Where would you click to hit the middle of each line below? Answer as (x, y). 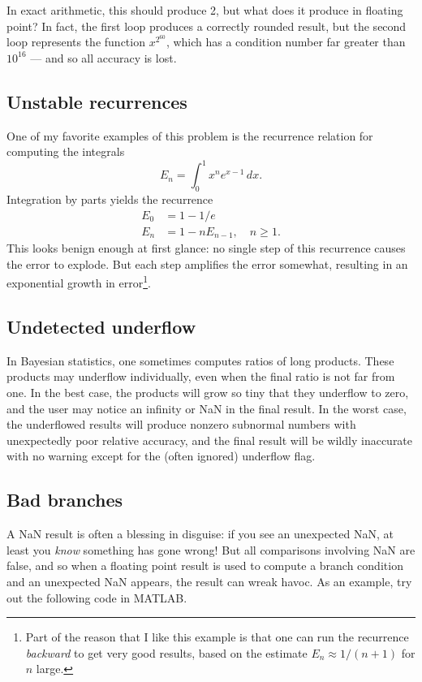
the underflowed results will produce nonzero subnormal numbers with (181, 424)
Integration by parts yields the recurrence (110, 199)
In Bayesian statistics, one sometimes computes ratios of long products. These (200, 360)
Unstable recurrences (97, 101)
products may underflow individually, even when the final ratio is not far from (201, 376)
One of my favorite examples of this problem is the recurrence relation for (190, 135)
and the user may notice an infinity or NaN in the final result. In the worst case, (207, 408)
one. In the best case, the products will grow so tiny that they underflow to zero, (208, 392)
